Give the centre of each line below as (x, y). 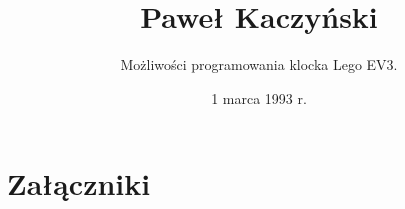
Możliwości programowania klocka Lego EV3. (259, 64)
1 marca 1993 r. (259, 97)
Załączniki (79, 183)
